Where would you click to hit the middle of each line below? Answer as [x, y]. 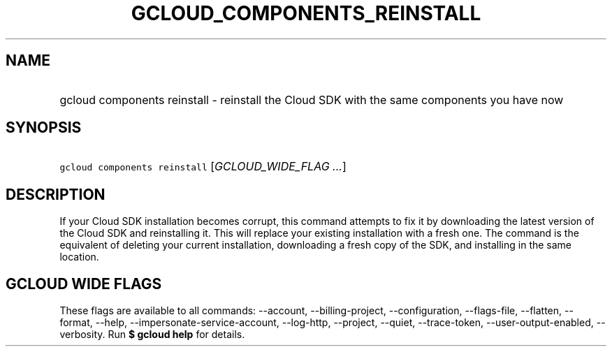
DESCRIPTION [56, 194]
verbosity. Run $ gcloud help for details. [152, 335]
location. [79, 257]
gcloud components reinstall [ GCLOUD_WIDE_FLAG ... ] [203, 167]
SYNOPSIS [44, 128]
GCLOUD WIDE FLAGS [84, 284]
